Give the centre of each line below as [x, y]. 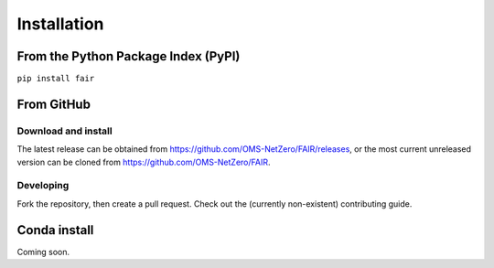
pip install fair [56, 79]
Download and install [65, 131]
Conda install [55, 230]
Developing [43, 186]
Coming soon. [43, 252]
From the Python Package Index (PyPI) [129, 56]
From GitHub [54, 104]
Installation [60, 24]
